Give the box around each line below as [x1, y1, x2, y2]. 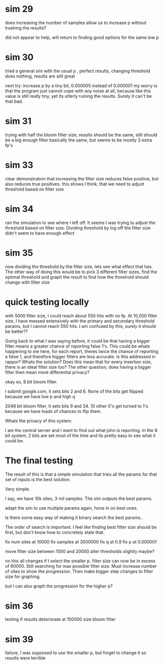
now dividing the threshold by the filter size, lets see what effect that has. [5, 263, 153, 269]
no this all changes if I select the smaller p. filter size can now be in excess [5, 558, 156, 564]
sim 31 [5, 116, 32, 127]
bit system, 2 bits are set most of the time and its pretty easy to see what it [5, 433, 156, 438]
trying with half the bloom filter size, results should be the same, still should [5, 132, 158, 138]
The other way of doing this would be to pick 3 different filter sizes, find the [5, 269, 158, 275]
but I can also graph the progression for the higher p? [5, 583, 113, 589]
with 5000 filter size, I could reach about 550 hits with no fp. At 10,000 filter [5, 313, 158, 318]
